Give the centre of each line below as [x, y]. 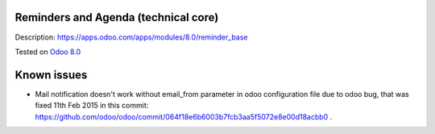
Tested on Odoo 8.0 [48, 52]
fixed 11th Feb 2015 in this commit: [92, 106]
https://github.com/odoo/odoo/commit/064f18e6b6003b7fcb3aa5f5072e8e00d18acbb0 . [184, 116]
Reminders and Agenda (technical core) [117, 17]
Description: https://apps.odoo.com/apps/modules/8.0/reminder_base [132, 37]
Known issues [51, 75]
